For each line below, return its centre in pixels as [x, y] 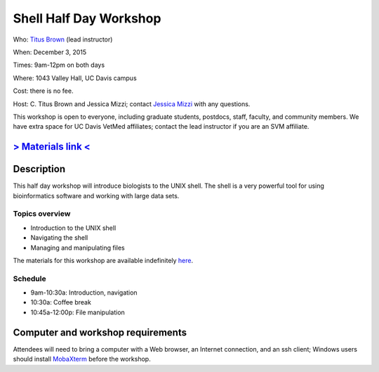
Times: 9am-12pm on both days [59, 65]
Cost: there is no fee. [43, 91]
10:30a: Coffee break [61, 302]
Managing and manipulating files [78, 248]
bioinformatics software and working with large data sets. [96, 195]
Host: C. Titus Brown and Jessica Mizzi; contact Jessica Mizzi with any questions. [132, 104]
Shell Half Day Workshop [87, 18]
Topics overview [42, 214]
